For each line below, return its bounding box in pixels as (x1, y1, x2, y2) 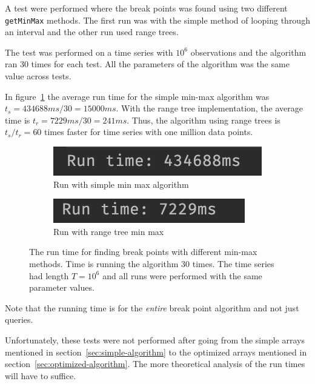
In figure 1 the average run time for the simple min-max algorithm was (5, 90, 270, 102)
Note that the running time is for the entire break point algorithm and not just (5, 301, 299, 314)
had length (29, 269, 69, 282)
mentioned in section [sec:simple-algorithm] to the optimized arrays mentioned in (5, 345, 307, 358)
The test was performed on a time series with (5, 45, 173, 58)
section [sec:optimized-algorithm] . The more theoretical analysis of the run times (5, 357, 305, 370)
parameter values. (29, 281, 94, 294)
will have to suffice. (5, 369, 76, 382)
